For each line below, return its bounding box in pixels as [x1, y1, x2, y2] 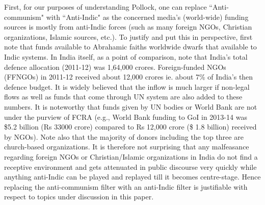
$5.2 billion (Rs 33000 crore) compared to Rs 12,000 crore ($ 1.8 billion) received [4, 121, 257, 132]
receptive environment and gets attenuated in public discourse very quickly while [4, 161, 257, 172]
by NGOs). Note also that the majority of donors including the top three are [4, 131, 244, 142]
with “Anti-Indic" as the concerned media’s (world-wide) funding [46, 11, 249, 22]
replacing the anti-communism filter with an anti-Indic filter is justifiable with [4, 181, 248, 192]
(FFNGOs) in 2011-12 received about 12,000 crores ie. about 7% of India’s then [4, 71, 253, 82]
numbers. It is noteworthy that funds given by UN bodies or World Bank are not [4, 101, 257, 112]
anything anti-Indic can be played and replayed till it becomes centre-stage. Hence [4, 171, 261, 182]
